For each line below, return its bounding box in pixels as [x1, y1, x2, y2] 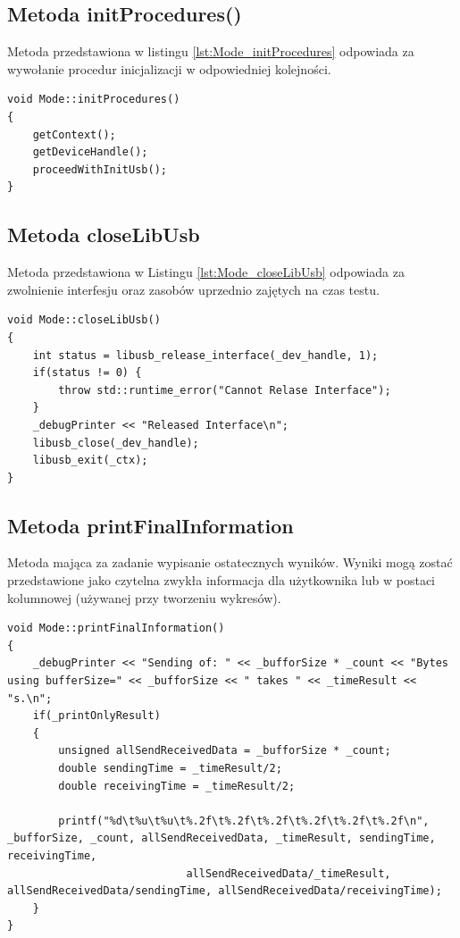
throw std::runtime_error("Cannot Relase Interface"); [58, 383, 391, 397]
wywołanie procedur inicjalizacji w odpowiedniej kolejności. [7, 59, 331, 78]
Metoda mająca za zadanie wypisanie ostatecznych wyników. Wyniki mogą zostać [7, 553, 453, 572]
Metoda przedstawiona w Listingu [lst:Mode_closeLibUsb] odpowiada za [7, 263, 405, 281]
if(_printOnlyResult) [32, 709, 161, 723]
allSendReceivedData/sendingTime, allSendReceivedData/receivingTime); [7, 884, 442, 898]
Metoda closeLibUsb [7, 221, 200, 248]
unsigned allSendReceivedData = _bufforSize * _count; [58, 744, 391, 758]
